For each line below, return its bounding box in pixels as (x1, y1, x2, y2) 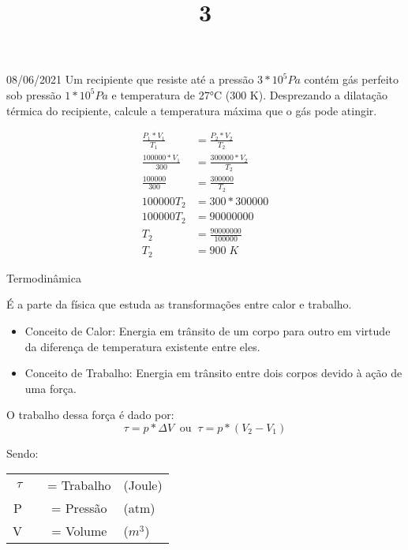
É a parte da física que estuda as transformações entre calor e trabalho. (6, 296, 352, 312)
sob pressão (6, 86, 62, 103)
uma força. (24, 380, 77, 396)
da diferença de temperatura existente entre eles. (24, 338, 260, 354)
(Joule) (123, 476, 163, 495)
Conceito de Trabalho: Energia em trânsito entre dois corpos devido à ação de (24, 365, 402, 381)
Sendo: (6, 444, 39, 461)
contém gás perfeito (304, 71, 399, 88)
